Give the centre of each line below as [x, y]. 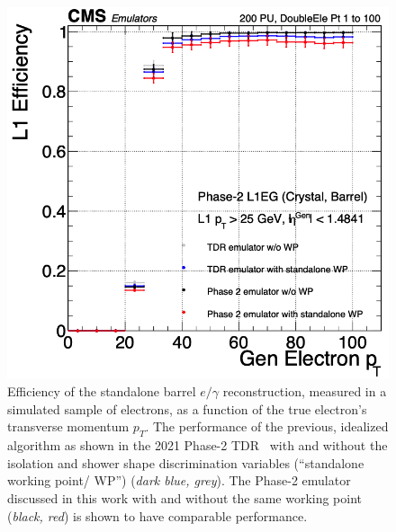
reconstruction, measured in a [305, 391]
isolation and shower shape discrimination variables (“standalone [186, 462]
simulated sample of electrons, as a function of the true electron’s [187, 408]
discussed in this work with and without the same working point [185, 497]
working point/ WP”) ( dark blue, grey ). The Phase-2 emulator [179, 480]
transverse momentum [68, 426]
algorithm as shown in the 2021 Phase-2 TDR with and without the [198, 445]
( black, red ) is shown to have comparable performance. [157, 515]
